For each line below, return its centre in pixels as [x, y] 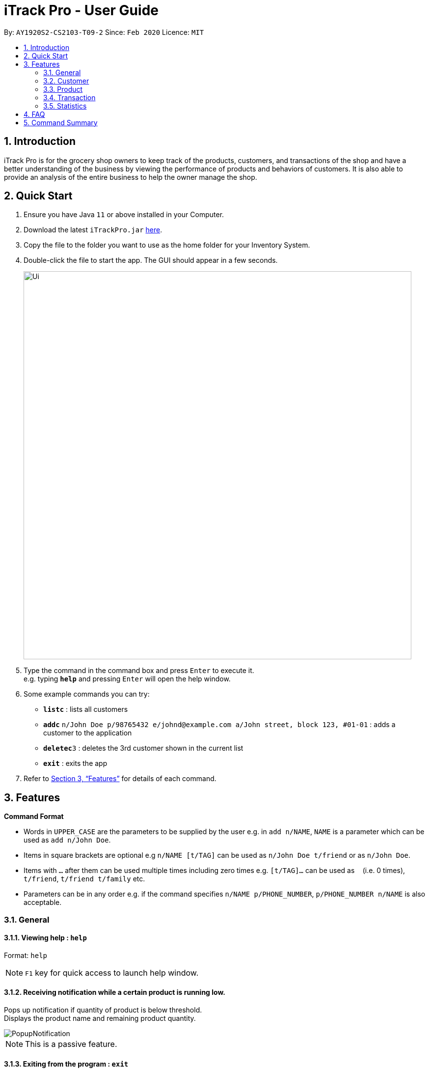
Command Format [34, 817]
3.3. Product [63, 89]
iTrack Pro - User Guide [81, 10]
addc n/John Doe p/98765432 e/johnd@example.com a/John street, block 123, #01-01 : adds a [219, 725]
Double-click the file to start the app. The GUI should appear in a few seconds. [151, 260]
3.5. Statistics [65, 106]
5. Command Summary [61, 122]
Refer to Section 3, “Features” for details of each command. [120, 779]
